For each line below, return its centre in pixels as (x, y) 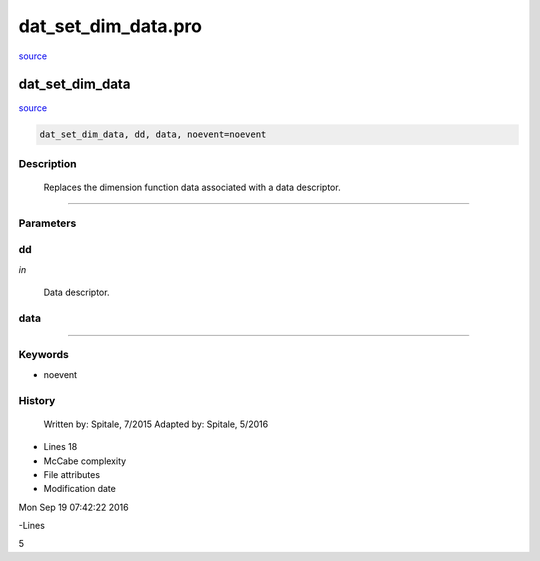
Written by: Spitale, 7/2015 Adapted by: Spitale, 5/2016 (156, 424)
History (37, 400)
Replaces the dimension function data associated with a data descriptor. (192, 187)
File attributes (71, 474)
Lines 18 (60, 447)
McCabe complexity (85, 461)
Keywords (43, 355)
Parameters (47, 223)
